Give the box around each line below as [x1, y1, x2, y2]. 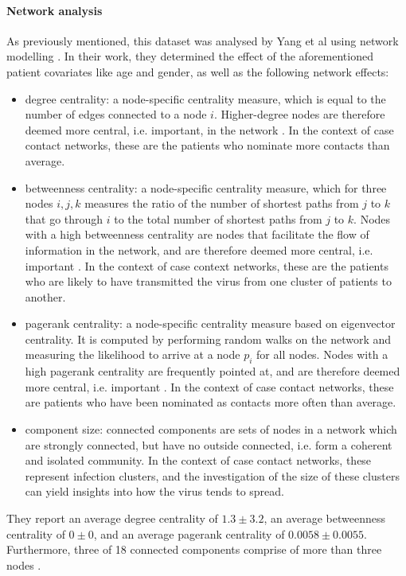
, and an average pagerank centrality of [93, 525, 285, 542]
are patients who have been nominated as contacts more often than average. [25, 394, 396, 411]
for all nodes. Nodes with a [256, 346, 388, 363]
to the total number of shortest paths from [114, 210, 322, 227]
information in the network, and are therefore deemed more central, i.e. [25, 241, 373, 258]
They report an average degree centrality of [6, 510, 218, 527]
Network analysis [6, 2, 103, 18]
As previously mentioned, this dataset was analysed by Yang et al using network [6, 32, 399, 49]
